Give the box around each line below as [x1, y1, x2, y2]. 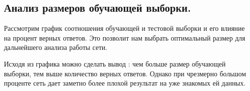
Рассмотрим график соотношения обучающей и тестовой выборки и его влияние [4, 23, 245, 33]
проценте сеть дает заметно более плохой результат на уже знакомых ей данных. [4, 78, 246, 88]
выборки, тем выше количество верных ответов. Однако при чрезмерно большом [4, 68, 246, 78]
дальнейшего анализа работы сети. [4, 42, 108, 52]
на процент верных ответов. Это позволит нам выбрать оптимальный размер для [4, 32, 246, 43]
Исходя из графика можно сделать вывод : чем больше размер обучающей [4, 58, 226, 68]
